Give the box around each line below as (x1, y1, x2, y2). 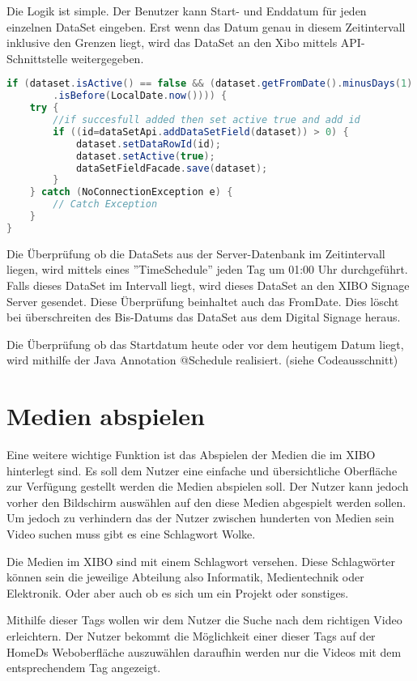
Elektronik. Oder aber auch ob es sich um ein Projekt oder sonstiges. (6, 584, 349, 601)
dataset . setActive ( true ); (75, 150, 215, 162)
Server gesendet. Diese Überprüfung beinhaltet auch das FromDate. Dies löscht (6, 292, 399, 309)
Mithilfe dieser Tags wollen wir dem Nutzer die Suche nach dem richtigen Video (6, 611, 402, 628)
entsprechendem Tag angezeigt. (6, 659, 161, 676)
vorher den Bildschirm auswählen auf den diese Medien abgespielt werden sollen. (6, 493, 406, 510)
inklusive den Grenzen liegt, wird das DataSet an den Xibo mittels (6, 34, 338, 51)
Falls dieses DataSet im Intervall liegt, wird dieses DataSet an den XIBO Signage (6, 276, 410, 293)
